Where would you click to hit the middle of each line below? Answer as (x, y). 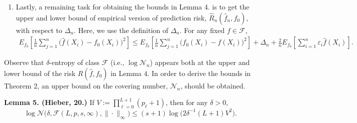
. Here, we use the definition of (121, 30)
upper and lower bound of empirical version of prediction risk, (111, 17)
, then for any (187, 102)
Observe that (24, 62)
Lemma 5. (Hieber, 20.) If (49, 102)
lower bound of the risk (40, 73)
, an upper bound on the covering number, (103, 85)
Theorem (18, 85)
